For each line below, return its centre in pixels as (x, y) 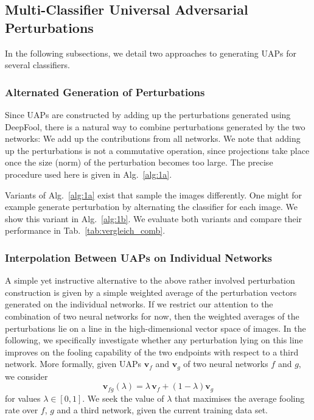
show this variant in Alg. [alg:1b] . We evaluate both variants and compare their (154, 218)
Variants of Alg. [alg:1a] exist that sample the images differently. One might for (154, 194)
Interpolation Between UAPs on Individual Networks (139, 257)
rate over (22, 410)
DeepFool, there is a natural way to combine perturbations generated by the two (155, 126)
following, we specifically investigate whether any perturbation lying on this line (154, 340)
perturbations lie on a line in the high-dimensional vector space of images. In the (155, 328)
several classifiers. (37, 65)
